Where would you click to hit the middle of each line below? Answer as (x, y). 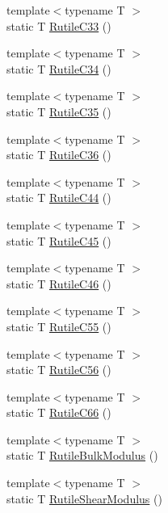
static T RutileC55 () (59, 326)
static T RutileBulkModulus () (82, 455)
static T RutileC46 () (59, 283)
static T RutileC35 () (59, 111)
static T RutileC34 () (59, 68)
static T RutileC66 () (59, 412)
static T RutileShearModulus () (84, 498)
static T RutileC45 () (59, 240)
